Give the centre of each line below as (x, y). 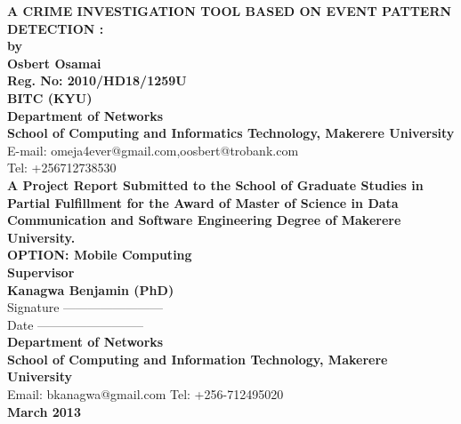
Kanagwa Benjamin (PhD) (91, 289)
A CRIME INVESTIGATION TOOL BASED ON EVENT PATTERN (230, 11)
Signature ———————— (85, 307)
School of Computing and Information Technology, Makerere (198, 359)
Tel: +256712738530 (62, 168)
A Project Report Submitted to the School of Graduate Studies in (215, 184)
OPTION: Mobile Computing (100, 255)
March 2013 (44, 411)
